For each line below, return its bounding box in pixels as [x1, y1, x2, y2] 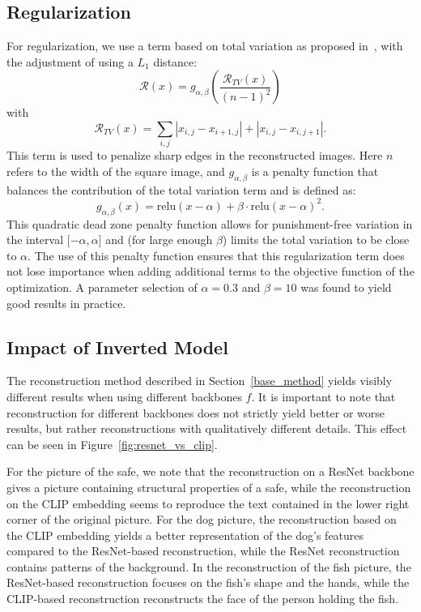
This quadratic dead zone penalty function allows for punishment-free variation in [6, 215, 413, 232]
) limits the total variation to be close [222, 231, 410, 248]
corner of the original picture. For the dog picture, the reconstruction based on [6, 511, 397, 528]
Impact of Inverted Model [6, 334, 228, 359]
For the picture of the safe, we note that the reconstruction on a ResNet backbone [6, 463, 415, 480]
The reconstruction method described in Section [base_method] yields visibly [6, 372, 393, 389]
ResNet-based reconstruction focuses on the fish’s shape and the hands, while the [6, 574, 410, 591]
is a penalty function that [251, 162, 379, 179]
